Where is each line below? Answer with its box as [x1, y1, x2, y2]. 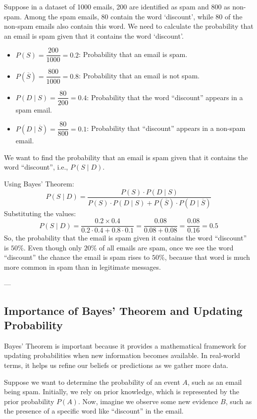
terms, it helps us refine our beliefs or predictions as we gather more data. [4, 359, 228, 370]
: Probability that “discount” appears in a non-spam [87, 123, 246, 133]
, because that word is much [164, 252, 250, 262]
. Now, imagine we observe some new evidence [78, 396, 218, 406]
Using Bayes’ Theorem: [4, 179, 74, 188]
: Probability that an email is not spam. [79, 70, 200, 81]
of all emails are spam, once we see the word [99, 242, 234, 252]
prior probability [4, 396, 54, 406]
